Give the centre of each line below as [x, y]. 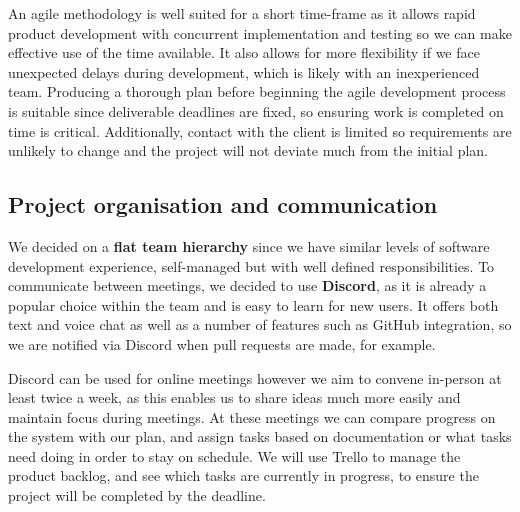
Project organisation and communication [223, 204]
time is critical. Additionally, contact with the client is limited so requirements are [260, 130]
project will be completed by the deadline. [137, 495]
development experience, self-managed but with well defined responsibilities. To [251, 265]
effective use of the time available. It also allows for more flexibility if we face [244, 52]
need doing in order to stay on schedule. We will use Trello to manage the [234, 455]
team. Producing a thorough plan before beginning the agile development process [257, 91]
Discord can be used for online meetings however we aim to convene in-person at [255, 377]
